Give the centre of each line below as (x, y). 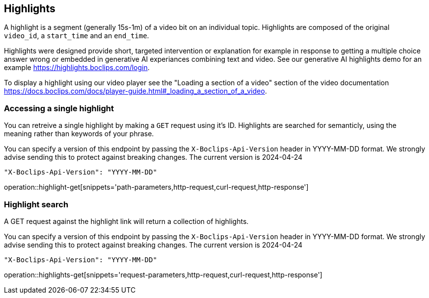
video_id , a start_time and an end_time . (77, 36)
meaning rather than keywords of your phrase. (79, 134)
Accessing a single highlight (59, 108)
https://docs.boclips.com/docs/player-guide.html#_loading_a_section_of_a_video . (135, 91)
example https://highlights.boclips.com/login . (77, 68)
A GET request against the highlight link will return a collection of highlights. (126, 221)
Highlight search (36, 204)
